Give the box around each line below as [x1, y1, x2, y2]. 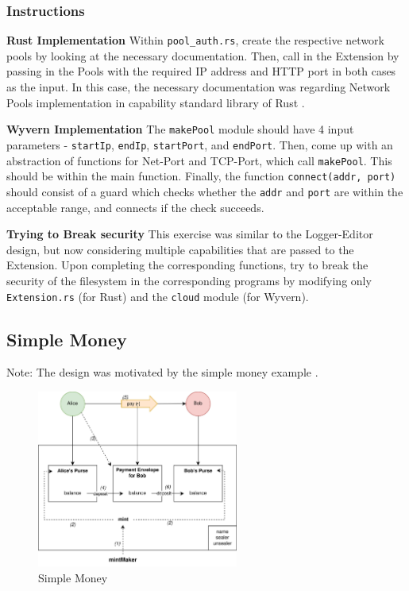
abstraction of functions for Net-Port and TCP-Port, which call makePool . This [6, 152, 392, 168]
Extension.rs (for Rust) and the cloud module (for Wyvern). [6, 288, 309, 304]
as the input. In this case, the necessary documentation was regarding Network [6, 79, 391, 95]
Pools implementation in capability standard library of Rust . [6, 94, 305, 110]
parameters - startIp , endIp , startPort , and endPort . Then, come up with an [6, 136, 393, 153]
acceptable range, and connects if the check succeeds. [6, 199, 264, 215]
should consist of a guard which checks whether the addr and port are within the [6, 183, 403, 199]
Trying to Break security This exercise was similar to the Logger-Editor [6, 226, 373, 242]
